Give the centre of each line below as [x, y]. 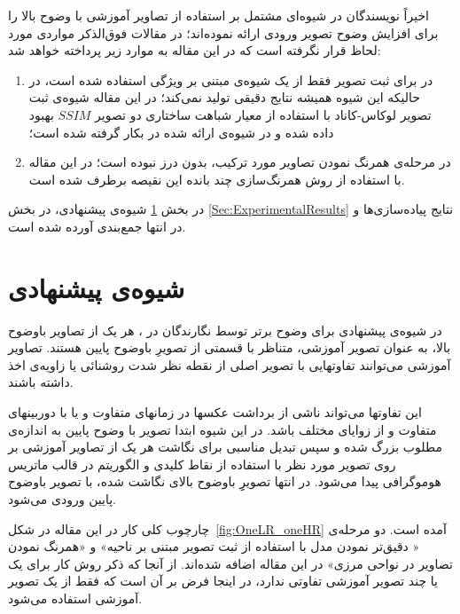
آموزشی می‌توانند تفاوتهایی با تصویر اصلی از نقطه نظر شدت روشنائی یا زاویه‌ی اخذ [230, 364]
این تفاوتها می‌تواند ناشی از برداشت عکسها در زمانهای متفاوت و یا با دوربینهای [215, 412]
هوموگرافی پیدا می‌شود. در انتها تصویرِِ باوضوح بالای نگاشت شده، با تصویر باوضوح [225, 481]
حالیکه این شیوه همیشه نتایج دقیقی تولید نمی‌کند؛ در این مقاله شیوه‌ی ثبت [224, 97]
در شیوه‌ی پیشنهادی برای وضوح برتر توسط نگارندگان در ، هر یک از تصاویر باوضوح [225, 330]
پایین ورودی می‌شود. [62, 499]
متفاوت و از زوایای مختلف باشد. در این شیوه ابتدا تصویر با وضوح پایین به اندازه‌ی [222, 429]
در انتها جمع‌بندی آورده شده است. [97, 226]
